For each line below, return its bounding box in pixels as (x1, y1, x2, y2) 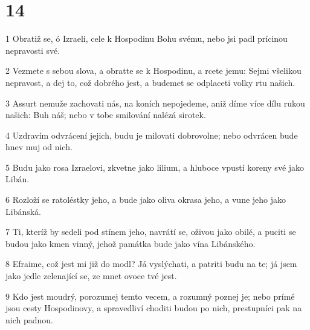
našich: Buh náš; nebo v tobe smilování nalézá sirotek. (5, 108, 206, 121)
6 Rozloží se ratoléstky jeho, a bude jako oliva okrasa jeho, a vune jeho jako (5, 193, 286, 206)
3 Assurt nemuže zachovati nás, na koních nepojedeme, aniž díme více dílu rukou (5, 96, 305, 109)
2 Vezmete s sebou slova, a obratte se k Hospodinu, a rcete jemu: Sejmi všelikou (5, 64, 302, 77)
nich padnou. (5, 313, 53, 326)
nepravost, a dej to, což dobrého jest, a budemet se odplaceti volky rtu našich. (5, 76, 295, 88)
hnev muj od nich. (5, 140, 73, 153)
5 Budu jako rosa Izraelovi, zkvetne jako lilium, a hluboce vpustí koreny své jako (5, 160, 305, 173)
